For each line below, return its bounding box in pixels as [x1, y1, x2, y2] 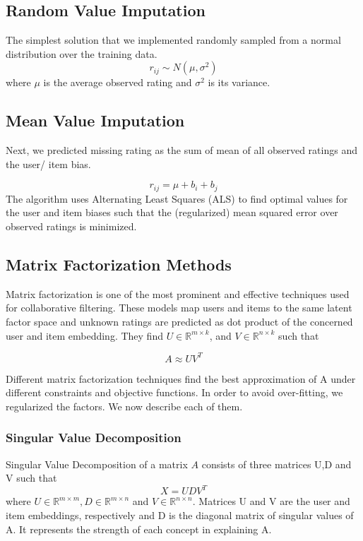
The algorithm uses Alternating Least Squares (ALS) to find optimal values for [6, 191, 348, 206]
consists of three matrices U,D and [201, 456, 352, 471]
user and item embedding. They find [6, 328, 163, 343]
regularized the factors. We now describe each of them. [6, 398, 243, 413]
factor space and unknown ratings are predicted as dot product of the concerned [6, 314, 353, 328]
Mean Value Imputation [6, 109, 185, 131]
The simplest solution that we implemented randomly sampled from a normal [6, 32, 341, 47]
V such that [6, 470, 57, 485]
